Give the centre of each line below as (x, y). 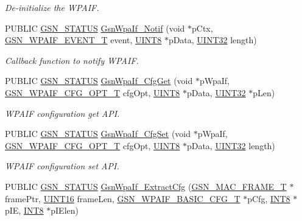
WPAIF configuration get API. (62, 113)
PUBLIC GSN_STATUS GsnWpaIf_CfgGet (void (99, 81)
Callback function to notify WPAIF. (72, 60)
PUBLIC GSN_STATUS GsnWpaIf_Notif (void (95, 28)
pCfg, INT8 (269, 198)
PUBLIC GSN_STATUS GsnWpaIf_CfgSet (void (98, 134)
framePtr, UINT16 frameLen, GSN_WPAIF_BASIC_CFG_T (123, 198)
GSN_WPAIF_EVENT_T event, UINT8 (83, 40)
